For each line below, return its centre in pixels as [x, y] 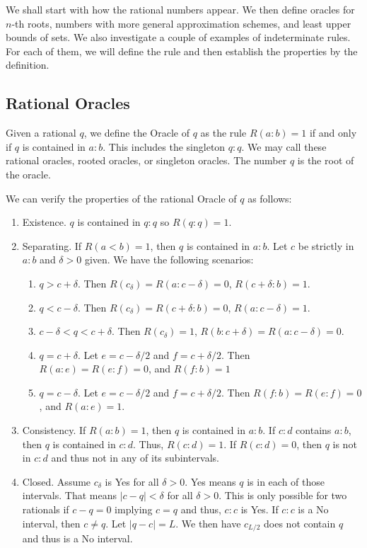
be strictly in [326, 245]
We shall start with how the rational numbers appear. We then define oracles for [180, 9]
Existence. [44, 222]
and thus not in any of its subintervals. [135, 458]
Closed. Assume [57, 481]
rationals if [46, 509]
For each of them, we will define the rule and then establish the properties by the [182, 51]
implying [134, 509]
